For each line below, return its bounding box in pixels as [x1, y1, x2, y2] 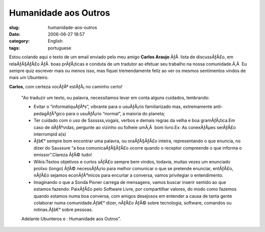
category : [9, 38, 30, 44]
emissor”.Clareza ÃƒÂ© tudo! [33, 152, 92, 158]
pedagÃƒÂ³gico [33, 110, 65, 116]
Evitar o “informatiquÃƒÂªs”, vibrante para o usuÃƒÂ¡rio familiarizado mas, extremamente [33, 103, 212, 110]
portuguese [48, 45, 71, 51]
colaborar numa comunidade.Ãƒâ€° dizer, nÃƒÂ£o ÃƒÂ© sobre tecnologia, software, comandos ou [33, 200, 232, 206]
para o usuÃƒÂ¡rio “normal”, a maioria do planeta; [66, 110, 165, 116]
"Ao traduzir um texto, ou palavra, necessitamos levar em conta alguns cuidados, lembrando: [21, 95, 210, 101]
